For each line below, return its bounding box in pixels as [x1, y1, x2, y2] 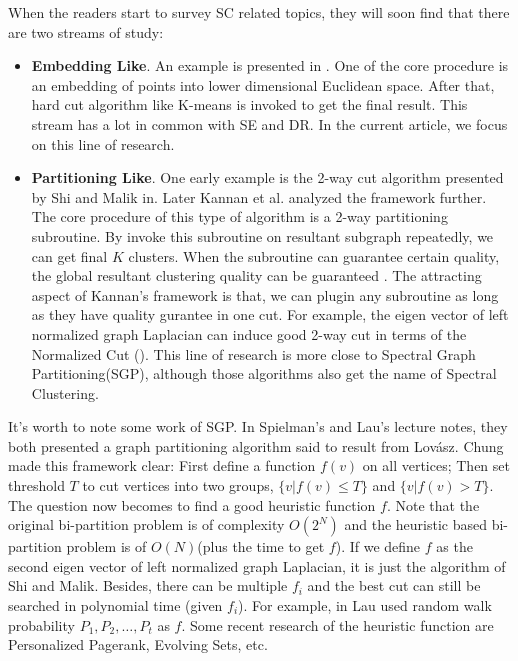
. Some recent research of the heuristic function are [181, 614, 494, 635]
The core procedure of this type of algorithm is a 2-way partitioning [31, 206, 448, 227]
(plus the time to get [197, 536, 325, 557]
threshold [8, 475, 65, 496]
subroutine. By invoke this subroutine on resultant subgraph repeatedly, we [31, 225, 494, 246]
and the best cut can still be [307, 575, 481, 596]
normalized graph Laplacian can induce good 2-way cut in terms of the [31, 323, 467, 344]
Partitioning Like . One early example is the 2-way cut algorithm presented [31, 167, 504, 188]
